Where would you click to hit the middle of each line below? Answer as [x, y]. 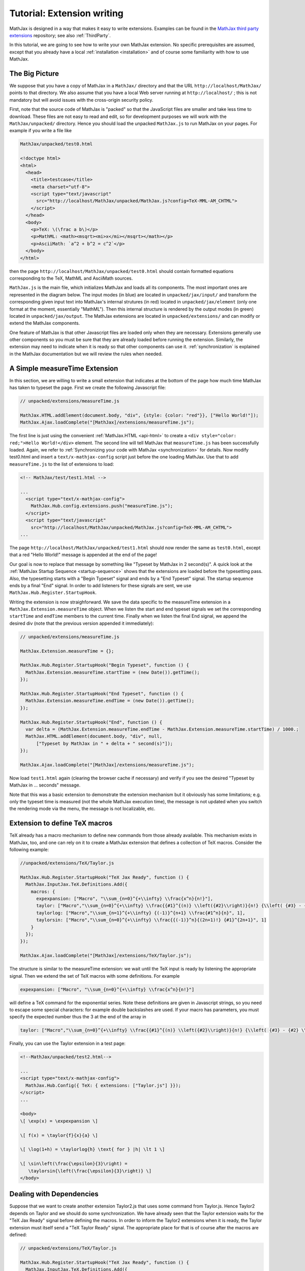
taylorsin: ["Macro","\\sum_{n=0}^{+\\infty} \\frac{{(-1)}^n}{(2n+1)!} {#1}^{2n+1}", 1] [151, 920]
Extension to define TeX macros [61, 823]
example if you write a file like [41, 131]
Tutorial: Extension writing [67, 13]
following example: [29, 850]
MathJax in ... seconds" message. [45, 785]
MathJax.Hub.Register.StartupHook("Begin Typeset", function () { [104, 665]
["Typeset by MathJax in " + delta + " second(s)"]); [105, 743]
